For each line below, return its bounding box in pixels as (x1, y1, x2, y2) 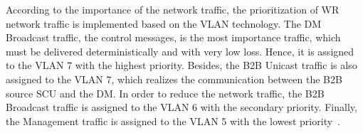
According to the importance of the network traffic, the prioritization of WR (6, 2, 340, 16)
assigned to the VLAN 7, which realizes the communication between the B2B (6, 71, 342, 86)
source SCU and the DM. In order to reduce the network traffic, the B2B (6, 85, 325, 100)
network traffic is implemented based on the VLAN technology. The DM (6, 16, 322, 31)
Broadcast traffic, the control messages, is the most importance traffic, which (6, 30, 341, 45)
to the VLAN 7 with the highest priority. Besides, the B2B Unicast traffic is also (6, 58, 357, 73)
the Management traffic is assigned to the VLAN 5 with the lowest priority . (6, 113, 340, 128)
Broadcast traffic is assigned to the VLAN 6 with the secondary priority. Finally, (6, 100, 357, 115)
